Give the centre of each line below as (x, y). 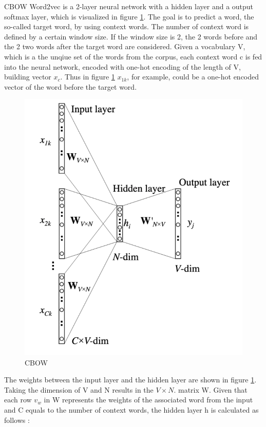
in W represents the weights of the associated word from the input (148, 400)
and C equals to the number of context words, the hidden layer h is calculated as (131, 410)
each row (18, 400)
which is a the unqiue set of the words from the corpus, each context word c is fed (133, 56)
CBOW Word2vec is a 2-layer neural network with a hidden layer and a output (129, 6)
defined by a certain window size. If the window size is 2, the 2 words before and (131, 36)
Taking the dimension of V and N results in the (79, 389)
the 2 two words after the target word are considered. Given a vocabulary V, (125, 46)
